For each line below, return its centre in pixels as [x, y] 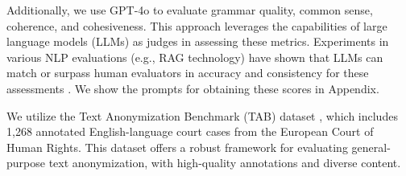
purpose [26, 163]
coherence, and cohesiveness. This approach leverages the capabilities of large [197, 25]
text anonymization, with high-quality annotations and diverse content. [225, 163]
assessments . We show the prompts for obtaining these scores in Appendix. [193, 88]
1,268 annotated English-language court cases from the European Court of [190, 131]
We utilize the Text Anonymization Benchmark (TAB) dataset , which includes [202, 115]
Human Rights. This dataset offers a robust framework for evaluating [177, 147]
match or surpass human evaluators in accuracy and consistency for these [188, 73]
